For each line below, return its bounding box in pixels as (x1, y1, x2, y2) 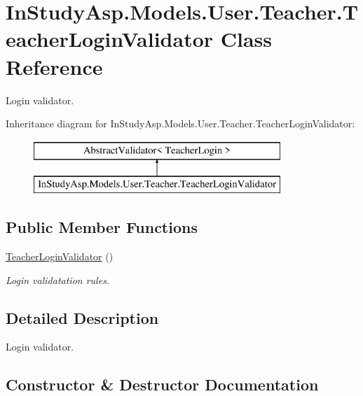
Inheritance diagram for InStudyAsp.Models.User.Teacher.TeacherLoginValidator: (6, 116, 355, 131)
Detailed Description (6, 306, 159, 328)
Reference (6, 52, 103, 80)
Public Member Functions (6, 216, 198, 238)
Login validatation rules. (6, 272, 110, 287)
